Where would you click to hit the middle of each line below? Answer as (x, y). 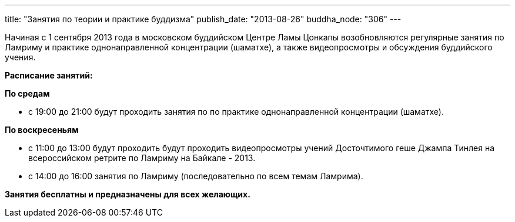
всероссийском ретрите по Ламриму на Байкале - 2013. (142, 158)
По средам (27, 93)
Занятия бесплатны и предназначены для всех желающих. (128, 194)
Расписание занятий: (49, 75)
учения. (20, 57)
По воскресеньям (42, 130)
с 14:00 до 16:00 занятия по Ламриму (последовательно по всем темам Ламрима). (196, 176)
